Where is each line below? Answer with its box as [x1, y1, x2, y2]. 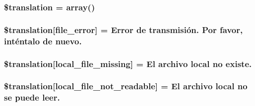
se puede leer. [4, 91, 60, 104]
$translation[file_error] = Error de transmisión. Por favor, [4, 23, 243, 35]
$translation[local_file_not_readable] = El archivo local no [4, 80, 248, 92]
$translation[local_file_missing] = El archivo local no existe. [4, 57, 252, 70]
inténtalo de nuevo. [4, 35, 82, 47]
